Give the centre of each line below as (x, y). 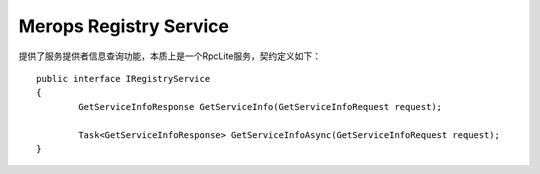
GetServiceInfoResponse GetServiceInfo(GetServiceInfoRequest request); (260, 106)
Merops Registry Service (124, 26)
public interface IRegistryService (123, 78)
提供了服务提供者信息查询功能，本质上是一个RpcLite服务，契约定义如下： (170, 56)
